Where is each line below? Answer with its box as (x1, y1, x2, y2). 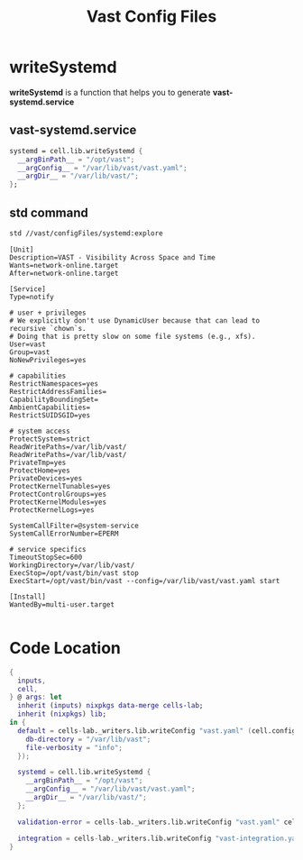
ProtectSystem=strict (9, 435, 91, 444)
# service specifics (9, 544, 87, 554)
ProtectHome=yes (9, 466, 70, 475)
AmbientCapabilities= (9, 403, 91, 412)
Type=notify (9, 292, 54, 301)
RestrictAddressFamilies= (9, 387, 106, 396)
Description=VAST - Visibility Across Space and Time (9, 252, 216, 262)
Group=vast (9, 347, 50, 357)
